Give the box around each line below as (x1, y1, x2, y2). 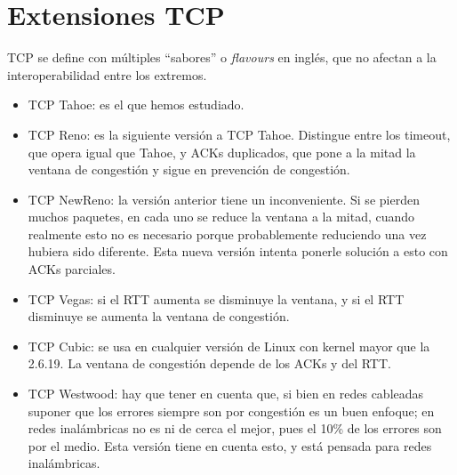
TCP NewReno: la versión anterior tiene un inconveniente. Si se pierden (28, 189, 420, 208)
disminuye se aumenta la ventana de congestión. (28, 307, 290, 326)
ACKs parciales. (28, 260, 116, 278)
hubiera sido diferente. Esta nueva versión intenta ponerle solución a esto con (28, 242, 448, 261)
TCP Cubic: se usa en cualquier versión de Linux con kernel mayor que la (28, 336, 430, 355)
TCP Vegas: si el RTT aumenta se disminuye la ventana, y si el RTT (28, 289, 405, 308)
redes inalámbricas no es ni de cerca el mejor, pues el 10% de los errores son (28, 419, 442, 438)
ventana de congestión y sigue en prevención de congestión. (28, 160, 350, 179)
